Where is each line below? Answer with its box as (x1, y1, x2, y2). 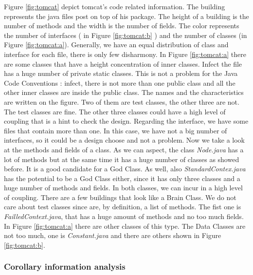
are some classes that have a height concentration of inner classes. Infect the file (4, 58, 242, 69)
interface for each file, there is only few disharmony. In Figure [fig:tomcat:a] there (4, 49, 246, 59)
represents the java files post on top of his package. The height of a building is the (4, 11, 249, 21)
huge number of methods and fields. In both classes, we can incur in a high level (4, 183, 243, 193)
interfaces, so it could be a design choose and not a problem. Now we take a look (4, 135, 245, 145)
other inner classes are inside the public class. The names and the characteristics (4, 87, 244, 97)
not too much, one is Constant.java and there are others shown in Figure (4, 230, 221, 240)
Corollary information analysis (4, 260, 126, 273)
